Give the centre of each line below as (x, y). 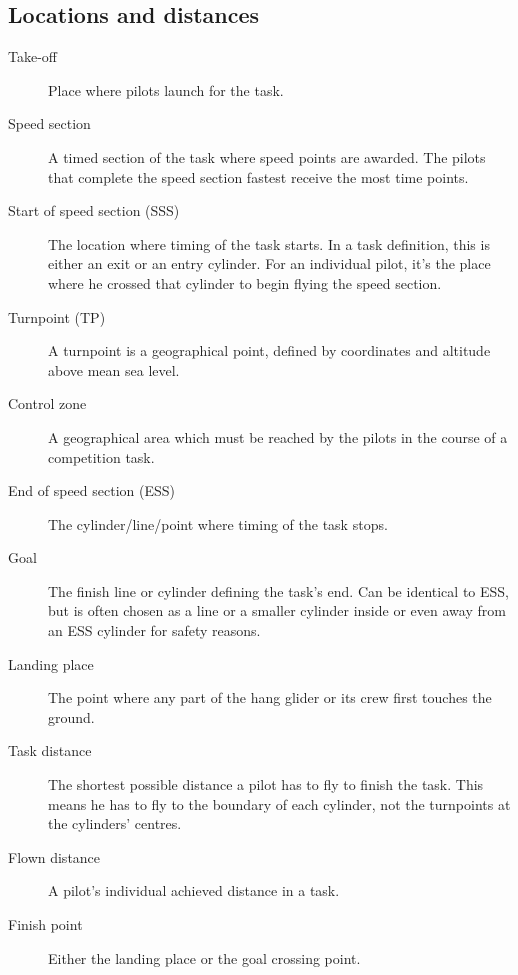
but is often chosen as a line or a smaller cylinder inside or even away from (277, 610)
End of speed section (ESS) (92, 490)
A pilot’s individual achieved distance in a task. (194, 890)
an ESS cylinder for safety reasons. (154, 630)
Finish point (45, 924)
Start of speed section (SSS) (94, 210)
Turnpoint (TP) (57, 316)
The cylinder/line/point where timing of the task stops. (218, 523)
